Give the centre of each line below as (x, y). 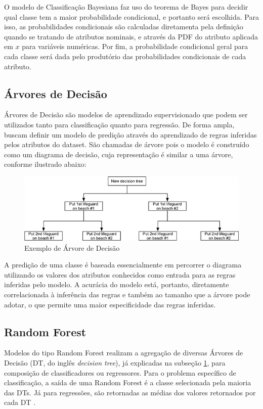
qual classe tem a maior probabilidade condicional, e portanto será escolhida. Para (131, 16)
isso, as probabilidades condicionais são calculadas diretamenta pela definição (124, 27)
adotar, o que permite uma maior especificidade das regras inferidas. (110, 304)
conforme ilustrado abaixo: (45, 164)
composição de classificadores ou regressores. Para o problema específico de (120, 372)
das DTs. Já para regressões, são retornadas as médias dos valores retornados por (130, 392)
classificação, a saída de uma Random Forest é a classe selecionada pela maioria (128, 382)
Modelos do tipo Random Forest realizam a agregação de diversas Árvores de (124, 353)
